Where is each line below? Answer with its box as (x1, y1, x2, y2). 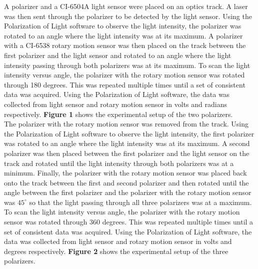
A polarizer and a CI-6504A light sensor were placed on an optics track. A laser (4, 1, 248, 11)
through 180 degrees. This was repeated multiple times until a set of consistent (4, 79, 245, 89)
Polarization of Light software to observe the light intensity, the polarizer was (4, 20, 241, 31)
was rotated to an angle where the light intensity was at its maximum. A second (4, 138, 250, 148)
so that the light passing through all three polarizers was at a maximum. (29, 196, 252, 207)
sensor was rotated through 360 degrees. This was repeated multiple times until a (4, 216, 253, 227)
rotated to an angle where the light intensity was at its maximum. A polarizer (4, 30, 243, 40)
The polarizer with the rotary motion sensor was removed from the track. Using (4, 118, 249, 129)
